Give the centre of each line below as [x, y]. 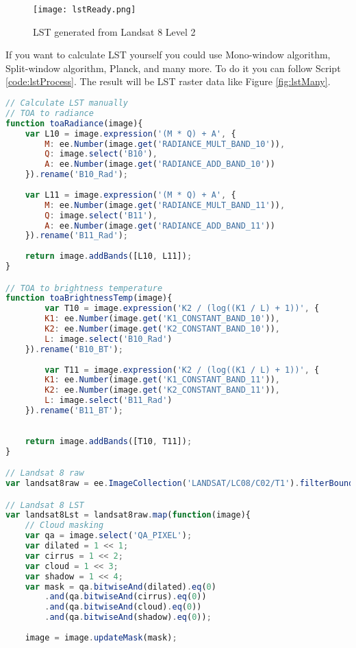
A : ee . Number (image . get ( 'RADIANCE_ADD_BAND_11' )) [160, 225]
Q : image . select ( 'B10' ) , [101, 154]
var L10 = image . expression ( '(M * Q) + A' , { [130, 134]
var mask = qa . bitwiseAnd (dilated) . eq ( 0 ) [120, 587]
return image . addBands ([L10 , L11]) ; [109, 256]
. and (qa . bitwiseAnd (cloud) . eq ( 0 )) [123, 607]
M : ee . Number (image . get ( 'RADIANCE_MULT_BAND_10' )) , [165, 144]
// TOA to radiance [50, 113]
